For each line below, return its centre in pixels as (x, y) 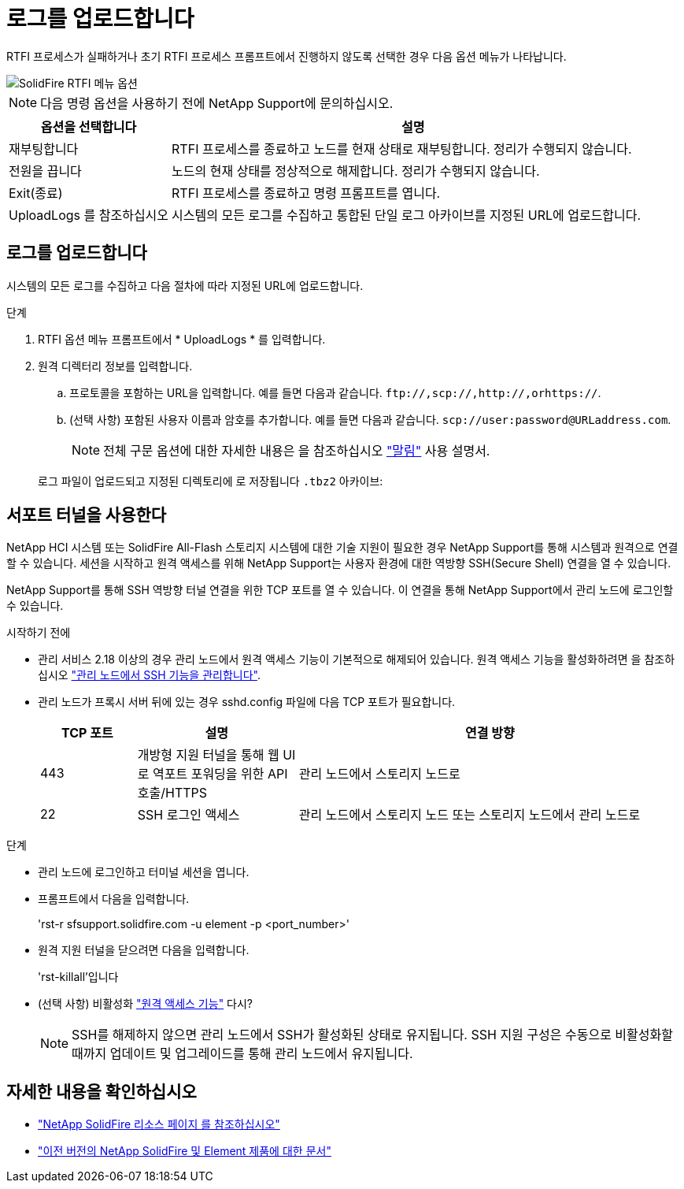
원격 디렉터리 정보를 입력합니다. (115, 366)
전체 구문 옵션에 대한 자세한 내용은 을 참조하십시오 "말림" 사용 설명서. (297, 450)
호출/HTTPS (172, 793)
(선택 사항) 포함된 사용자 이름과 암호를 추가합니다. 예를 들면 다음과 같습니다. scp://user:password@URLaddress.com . (370, 419)
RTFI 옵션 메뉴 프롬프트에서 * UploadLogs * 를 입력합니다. (182, 339)
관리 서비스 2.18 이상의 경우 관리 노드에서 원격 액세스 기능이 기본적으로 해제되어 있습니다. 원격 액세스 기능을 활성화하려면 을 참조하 (357, 660)
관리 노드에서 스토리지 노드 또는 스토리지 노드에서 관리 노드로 (470, 815)
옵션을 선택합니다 (89, 126)
